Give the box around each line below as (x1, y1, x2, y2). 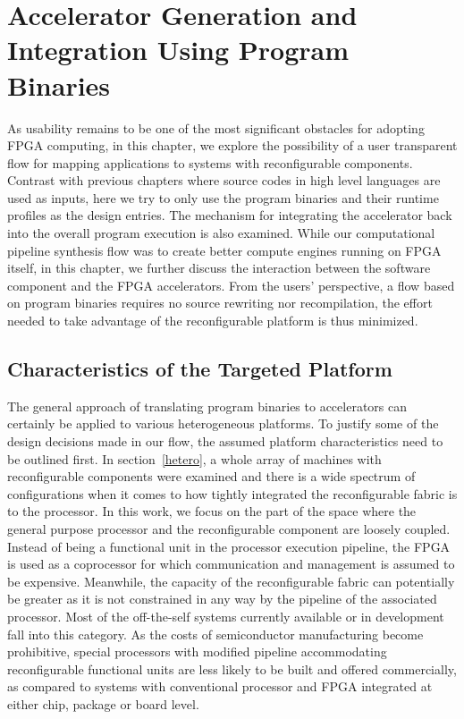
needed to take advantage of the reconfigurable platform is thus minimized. (7, 311, 418, 330)
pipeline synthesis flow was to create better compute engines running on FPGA (7, 241, 442, 259)
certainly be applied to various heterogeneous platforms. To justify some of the (7, 414, 439, 433)
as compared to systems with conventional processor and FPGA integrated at (7, 677, 433, 696)
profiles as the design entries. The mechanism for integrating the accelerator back (7, 206, 452, 224)
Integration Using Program (7, 31, 350, 68)
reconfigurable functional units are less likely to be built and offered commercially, (7, 659, 457, 678)
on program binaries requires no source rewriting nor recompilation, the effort (7, 293, 433, 312)
